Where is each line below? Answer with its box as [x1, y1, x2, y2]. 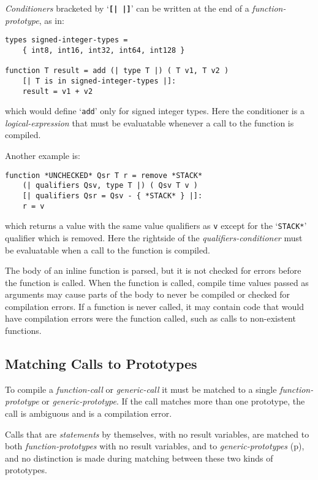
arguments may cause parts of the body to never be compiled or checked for [5, 288, 290, 301]
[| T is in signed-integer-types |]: [22, 76, 176, 85]
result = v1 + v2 [22, 87, 93, 96]
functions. [5, 324, 42, 337]
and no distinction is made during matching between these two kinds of [5, 451, 273, 464]
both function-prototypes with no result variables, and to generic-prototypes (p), [5, 439, 305, 452]
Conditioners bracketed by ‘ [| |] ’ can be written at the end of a [5, 2, 249, 14]
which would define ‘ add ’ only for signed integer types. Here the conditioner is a [5, 104, 305, 117]
